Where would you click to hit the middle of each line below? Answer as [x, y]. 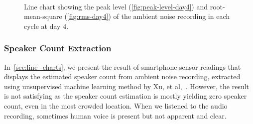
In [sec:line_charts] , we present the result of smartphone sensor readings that [123, 66]
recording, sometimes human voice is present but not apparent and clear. [115, 115]
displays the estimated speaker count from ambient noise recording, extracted [122, 76]
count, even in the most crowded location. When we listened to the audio [116, 105]
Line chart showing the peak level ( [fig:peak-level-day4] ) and [116, 6]
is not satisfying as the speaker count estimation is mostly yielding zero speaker [126, 96]
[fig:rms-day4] [88, 16]
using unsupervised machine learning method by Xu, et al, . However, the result [127, 86]
